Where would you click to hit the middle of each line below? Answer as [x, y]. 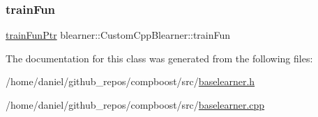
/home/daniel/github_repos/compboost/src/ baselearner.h [130, 81]
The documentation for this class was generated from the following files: [159, 58]
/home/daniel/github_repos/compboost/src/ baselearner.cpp [135, 105]
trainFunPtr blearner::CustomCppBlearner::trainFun [118, 35]
